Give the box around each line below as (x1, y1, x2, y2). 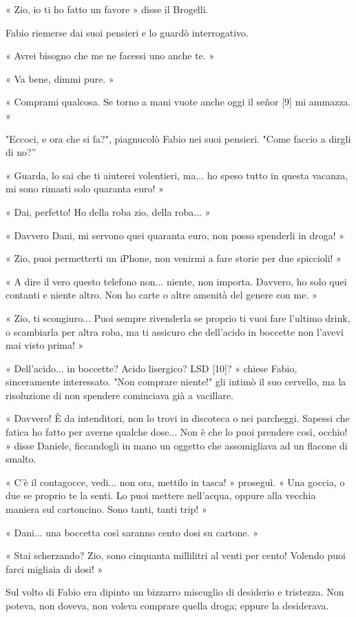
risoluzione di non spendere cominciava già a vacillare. (6, 387, 233, 402)
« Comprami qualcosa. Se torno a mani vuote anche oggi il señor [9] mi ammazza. (6, 94, 351, 109)
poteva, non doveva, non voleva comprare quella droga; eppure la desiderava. (6, 598, 329, 612)
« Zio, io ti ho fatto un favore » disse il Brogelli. (6, 2, 209, 16)
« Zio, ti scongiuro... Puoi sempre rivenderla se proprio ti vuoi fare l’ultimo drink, (6, 310, 350, 325)
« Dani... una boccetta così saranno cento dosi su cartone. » (6, 525, 258, 539)
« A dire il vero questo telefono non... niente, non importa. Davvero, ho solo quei (6, 274, 347, 288)
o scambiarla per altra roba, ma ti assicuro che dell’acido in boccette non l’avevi (6, 324, 344, 338)
